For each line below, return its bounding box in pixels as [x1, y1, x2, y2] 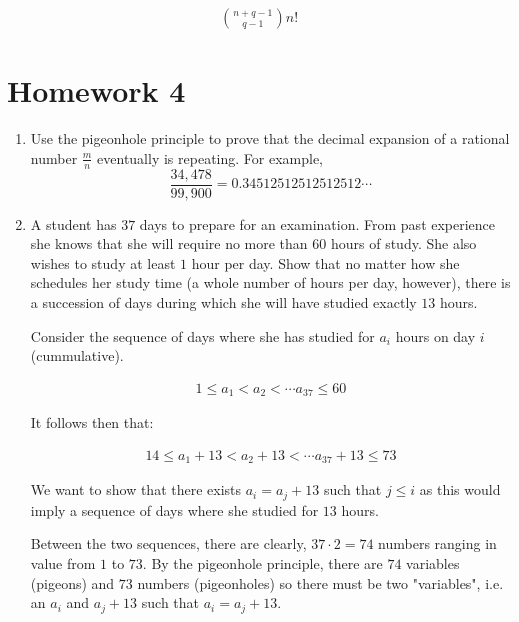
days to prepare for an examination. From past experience [139, 213, 496, 234]
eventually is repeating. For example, [97, 147, 323, 168]
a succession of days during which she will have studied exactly [30, 292, 417, 313]
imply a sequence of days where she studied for [30, 499, 319, 520]
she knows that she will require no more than [30, 233, 308, 254]
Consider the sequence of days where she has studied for [30, 325, 375, 346]
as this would [419, 479, 501, 500]
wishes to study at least [30, 252, 176, 273]
